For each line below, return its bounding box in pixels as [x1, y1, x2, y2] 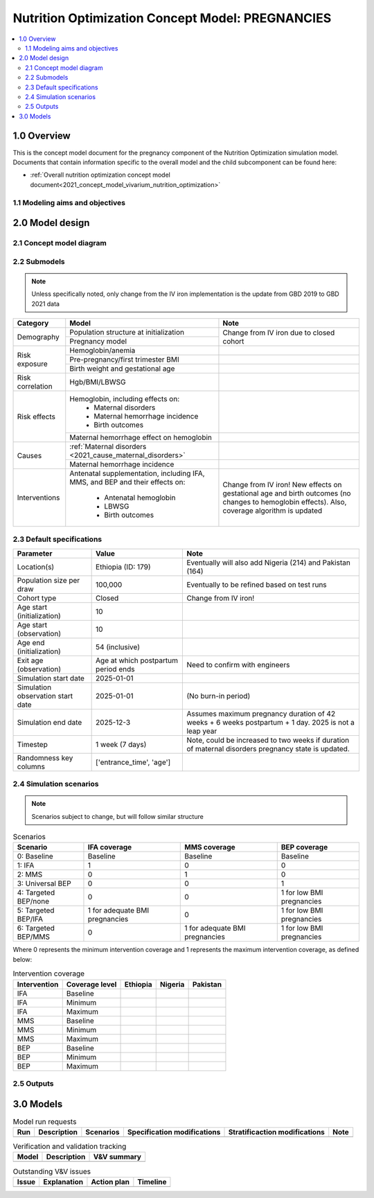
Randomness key [17, 752, 73, 762]
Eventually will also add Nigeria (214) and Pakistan [186, 558, 351, 567]
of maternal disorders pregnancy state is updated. [186, 743, 350, 753]
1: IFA [17, 861, 35, 870]
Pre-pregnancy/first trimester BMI [69, 355, 179, 364]
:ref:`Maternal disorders [69, 442, 147, 452]
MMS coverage [184, 843, 235, 852]
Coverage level [66, 979, 117, 989]
